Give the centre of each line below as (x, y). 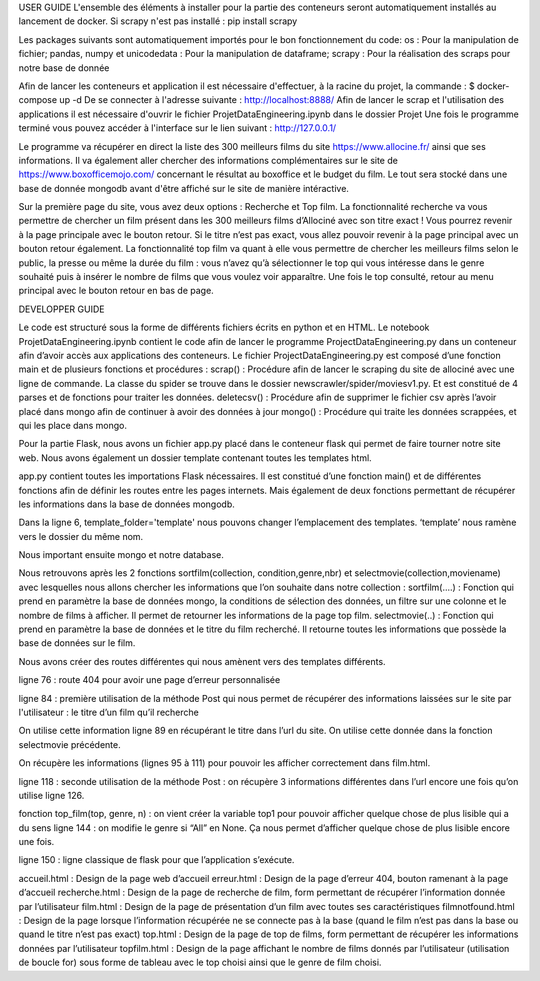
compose (38, 100)
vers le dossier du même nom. (81, 536)
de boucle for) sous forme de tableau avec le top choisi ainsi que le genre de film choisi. (200, 962)
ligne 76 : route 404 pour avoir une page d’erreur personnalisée (149, 680)
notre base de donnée (64, 67)
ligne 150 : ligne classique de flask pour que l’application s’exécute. (156, 860)
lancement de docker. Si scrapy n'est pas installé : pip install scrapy (158, 21)
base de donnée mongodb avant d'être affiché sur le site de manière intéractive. (184, 188)
